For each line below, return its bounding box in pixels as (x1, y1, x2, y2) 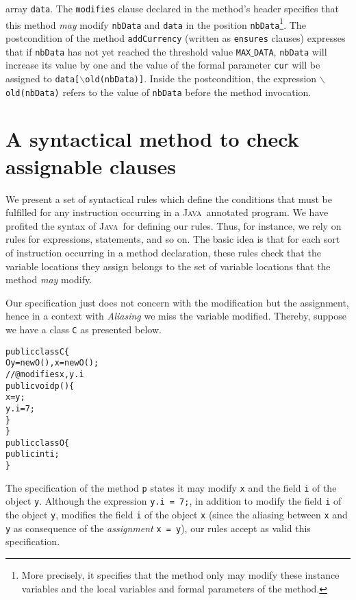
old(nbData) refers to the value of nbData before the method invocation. (5, 84, 311, 99)
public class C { (5, 346, 70, 357)
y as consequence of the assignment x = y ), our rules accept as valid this (5, 520, 311, 535)
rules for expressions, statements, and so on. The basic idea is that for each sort (5, 232, 340, 246)
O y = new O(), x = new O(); (5, 358, 99, 368)
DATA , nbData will (253, 44, 327, 58)
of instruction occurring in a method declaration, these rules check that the (5, 245, 321, 259)
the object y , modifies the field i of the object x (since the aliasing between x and (5, 507, 348, 522)
